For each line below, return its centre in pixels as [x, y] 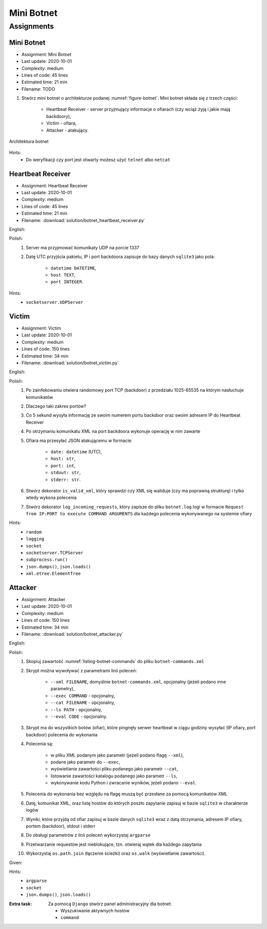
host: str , [63, 459]
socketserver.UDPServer [55, 302]
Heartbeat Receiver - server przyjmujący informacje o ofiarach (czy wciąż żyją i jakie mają [138, 109]
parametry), [63, 689]
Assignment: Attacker [44, 600]
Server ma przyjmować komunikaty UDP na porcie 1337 [83, 247]
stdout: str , [66, 473]
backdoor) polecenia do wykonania [62, 735]
